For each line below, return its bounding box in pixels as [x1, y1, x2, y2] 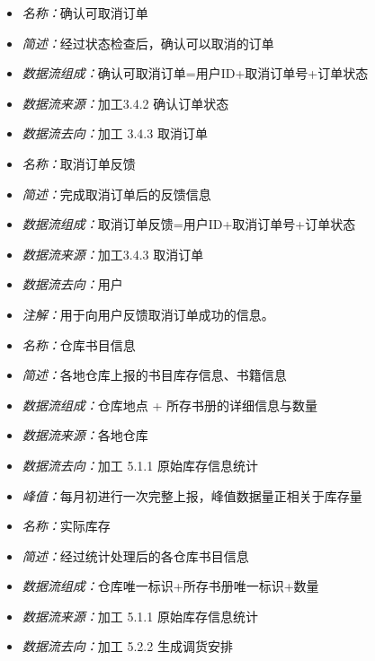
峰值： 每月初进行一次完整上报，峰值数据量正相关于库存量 [22, 486, 362, 505]
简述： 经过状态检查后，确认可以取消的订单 [22, 33, 274, 52]
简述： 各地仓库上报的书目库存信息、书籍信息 [22, 366, 287, 384]
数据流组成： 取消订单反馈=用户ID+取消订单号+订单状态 [22, 215, 356, 234]
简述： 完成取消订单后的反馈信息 [22, 184, 211, 203]
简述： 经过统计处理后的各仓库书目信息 [22, 546, 249, 565]
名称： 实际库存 [22, 516, 111, 535]
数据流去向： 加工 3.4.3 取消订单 [22, 124, 208, 143]
